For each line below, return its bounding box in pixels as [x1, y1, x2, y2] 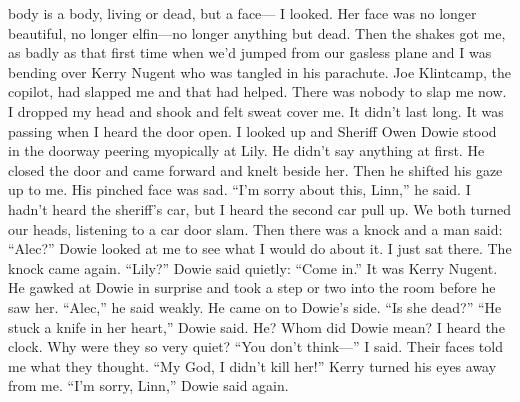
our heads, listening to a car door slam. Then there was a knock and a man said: [8, 218, 503, 239]
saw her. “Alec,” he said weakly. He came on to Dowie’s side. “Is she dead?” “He [8, 296, 502, 317]
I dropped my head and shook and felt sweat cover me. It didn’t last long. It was [8, 100, 504, 121]
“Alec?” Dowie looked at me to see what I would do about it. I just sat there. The [8, 238, 512, 259]
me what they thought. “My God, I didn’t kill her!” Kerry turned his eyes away [8, 355, 497, 376]
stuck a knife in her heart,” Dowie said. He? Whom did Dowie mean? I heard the [8, 316, 505, 337]
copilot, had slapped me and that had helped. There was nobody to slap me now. [8, 81, 507, 102]
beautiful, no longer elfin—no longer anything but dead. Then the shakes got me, [8, 22, 506, 43]
